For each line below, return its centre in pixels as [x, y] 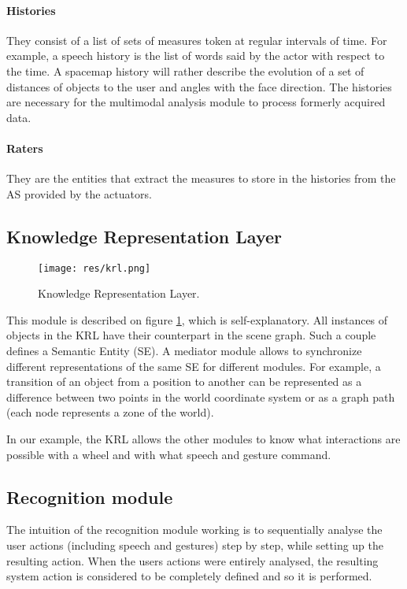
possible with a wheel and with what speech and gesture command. [169, 454]
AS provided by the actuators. [79, 193]
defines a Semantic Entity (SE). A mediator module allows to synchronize [184, 350]
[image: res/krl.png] [94, 268]
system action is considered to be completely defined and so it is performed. [189, 576]
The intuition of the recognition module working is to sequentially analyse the [194, 530]
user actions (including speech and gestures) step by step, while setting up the [195, 545]
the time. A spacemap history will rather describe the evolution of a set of [185, 70]
